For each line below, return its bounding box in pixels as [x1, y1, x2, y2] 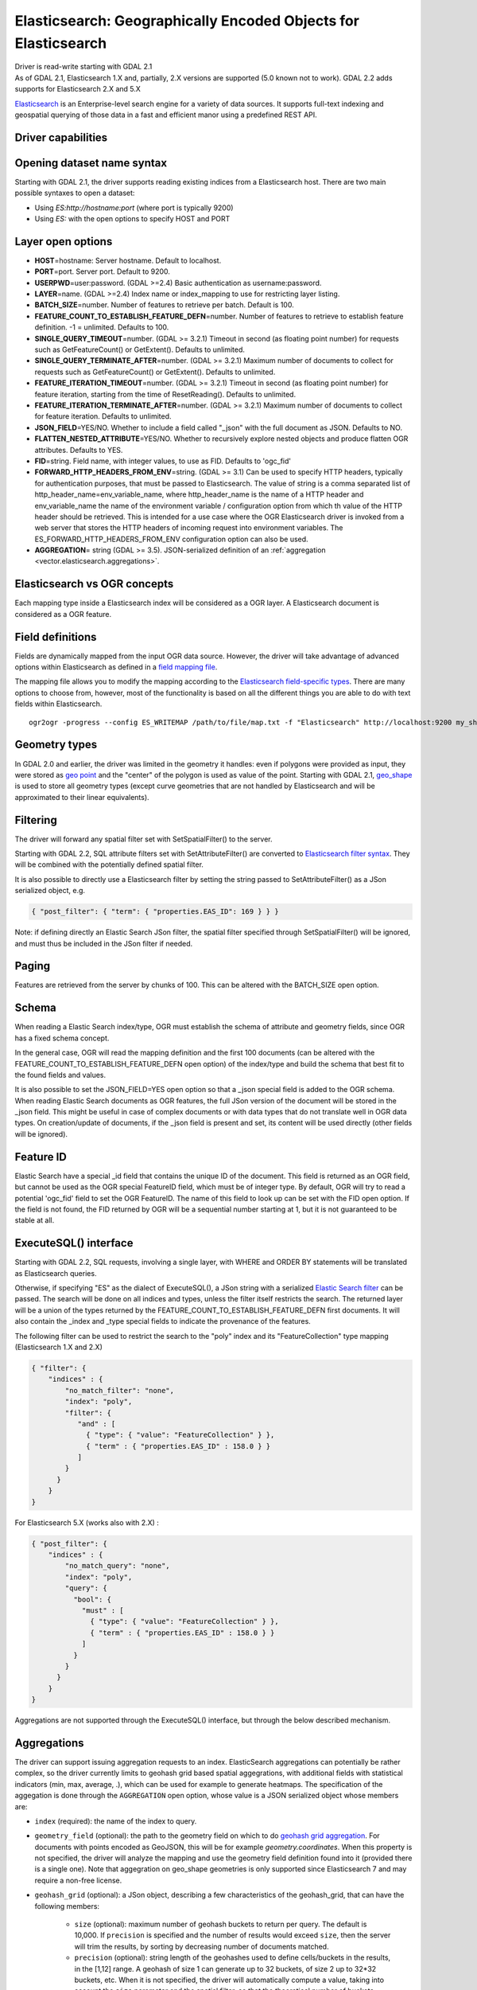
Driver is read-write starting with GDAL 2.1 [14, 62, 153, 72]
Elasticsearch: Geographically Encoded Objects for [14, 12, 359, 29]
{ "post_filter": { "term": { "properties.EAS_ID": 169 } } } [31, 907, 279, 916]
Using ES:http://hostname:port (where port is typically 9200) [34, 203, 234, 213]
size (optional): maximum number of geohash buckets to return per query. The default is [74, 1919, 367, 1930]
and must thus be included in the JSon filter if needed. [14, 938, 193, 948]
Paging [14, 959, 51, 973]
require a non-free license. [34, 1875, 122, 1885]
